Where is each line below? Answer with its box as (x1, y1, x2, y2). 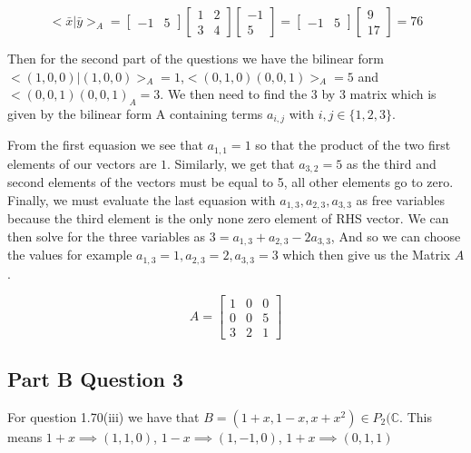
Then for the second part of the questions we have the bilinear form (7, 49, 384, 67)
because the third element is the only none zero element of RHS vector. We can (7, 209, 449, 228)
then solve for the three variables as (7, 226, 206, 245)
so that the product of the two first (255, 135, 451, 154)
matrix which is (349, 84, 437, 103)
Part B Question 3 (7, 364, 184, 392)
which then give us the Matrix (282, 245, 451, 264)
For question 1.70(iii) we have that (7, 407, 200, 426)
